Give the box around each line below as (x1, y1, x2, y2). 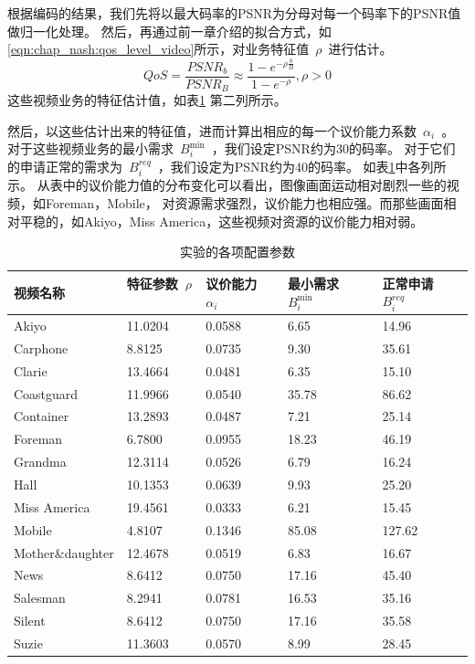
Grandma (14, 452, 67, 471)
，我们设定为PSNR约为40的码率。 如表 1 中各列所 (157, 157, 447, 176)
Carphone (14, 338, 69, 357)
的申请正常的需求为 (7, 157, 122, 176)
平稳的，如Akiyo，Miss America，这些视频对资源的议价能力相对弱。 (19, 211, 424, 230)
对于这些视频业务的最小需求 (7, 139, 174, 158)
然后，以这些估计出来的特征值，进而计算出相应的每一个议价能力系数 (7, 121, 417, 140)
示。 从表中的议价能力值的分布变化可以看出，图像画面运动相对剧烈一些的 (7, 175, 447, 195)
